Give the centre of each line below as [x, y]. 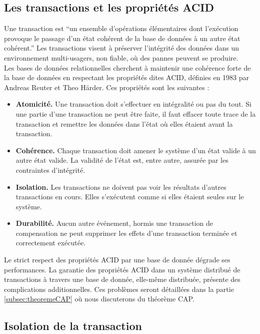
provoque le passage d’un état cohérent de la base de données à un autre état [122, 38]
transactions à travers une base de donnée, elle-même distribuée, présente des [122, 279]
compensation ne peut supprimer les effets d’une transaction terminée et [126, 233]
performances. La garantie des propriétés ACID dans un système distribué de [122, 269]
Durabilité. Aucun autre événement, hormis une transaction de [114, 223]
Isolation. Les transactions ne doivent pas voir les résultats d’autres [121, 187]
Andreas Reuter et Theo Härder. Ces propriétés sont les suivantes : [107, 87]
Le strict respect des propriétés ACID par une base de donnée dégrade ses [117, 260]
